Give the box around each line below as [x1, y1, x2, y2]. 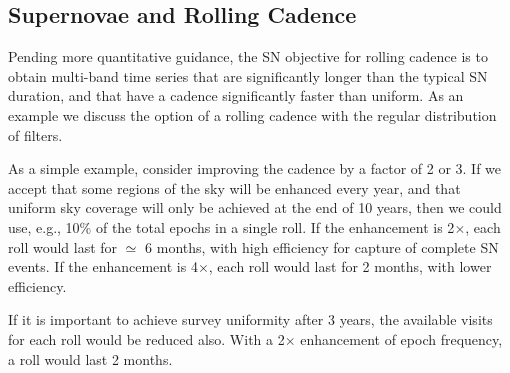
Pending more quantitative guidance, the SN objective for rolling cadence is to [8, 46, 488, 67]
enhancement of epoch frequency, [300, 328, 503, 349]
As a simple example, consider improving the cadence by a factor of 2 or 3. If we [8, 158, 502, 179]
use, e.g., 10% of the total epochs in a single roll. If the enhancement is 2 [8, 216, 455, 237]
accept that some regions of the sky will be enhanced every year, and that [8, 177, 461, 198]
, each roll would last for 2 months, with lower [208, 256, 492, 277]
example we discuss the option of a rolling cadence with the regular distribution [8, 104, 497, 125]
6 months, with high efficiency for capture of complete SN [145, 236, 499, 257]
